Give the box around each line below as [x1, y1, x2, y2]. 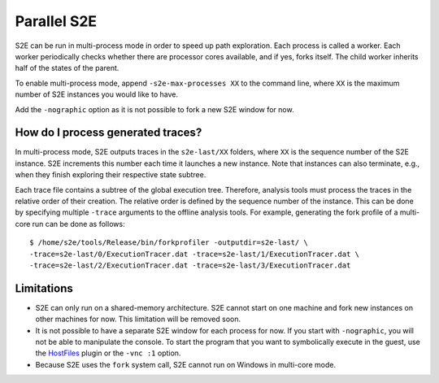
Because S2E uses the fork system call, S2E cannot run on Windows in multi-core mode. [35, 359, 337, 369]
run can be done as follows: [32, 219, 125, 228]
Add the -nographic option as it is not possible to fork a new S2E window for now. [15, 104, 294, 114]
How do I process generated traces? [15, 126, 202, 140]
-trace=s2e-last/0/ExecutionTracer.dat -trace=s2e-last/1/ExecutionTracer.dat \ [29, 249, 360, 259]
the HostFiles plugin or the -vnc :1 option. [35, 348, 181, 358]
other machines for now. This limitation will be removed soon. [35, 314, 241, 324]
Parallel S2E [15, 12, 98, 30]
